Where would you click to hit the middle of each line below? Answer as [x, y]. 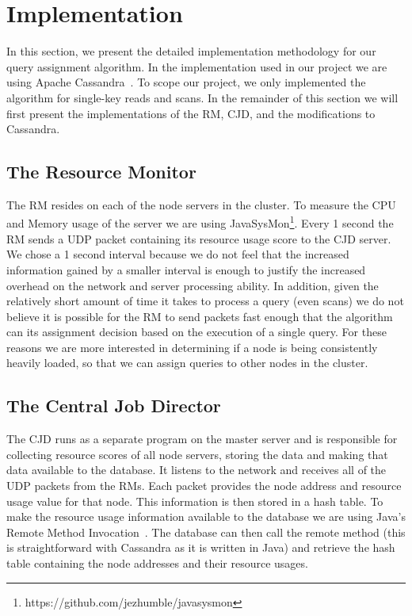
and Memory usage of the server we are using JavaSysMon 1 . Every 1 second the [200, 222]
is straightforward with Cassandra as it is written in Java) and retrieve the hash [201, 547]
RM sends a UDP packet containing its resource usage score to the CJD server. [199, 238]
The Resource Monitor [101, 172]
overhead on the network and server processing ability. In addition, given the [193, 285]
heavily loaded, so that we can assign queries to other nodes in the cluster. [187, 363]
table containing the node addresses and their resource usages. [157, 563]
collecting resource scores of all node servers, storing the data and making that [197, 454]
